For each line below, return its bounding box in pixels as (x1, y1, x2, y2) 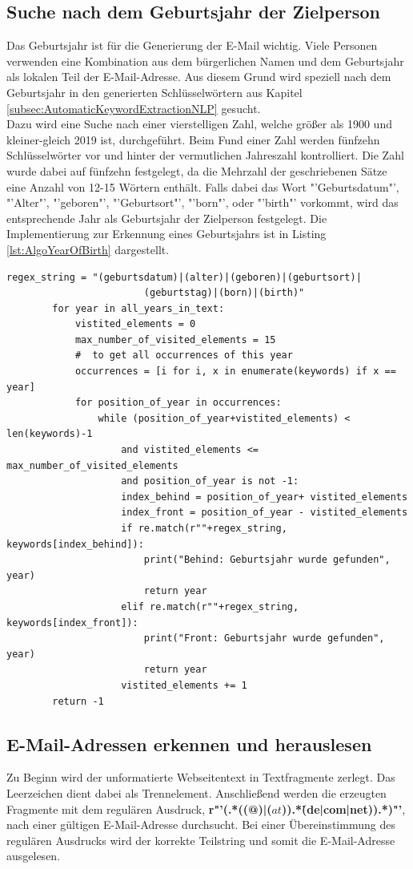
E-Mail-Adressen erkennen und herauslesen (6, 731, 372, 756)
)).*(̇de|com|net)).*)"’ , (281, 800, 406, 817)
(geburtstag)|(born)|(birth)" (143, 287, 305, 299)
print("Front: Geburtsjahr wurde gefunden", (143, 633, 385, 645)
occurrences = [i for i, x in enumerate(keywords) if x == (74, 366, 396, 378)
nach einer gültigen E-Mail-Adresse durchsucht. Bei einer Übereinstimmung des (6, 816, 395, 833)
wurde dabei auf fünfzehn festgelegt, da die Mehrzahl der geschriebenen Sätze (6, 162, 387, 179)
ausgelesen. (6, 847, 61, 864)
